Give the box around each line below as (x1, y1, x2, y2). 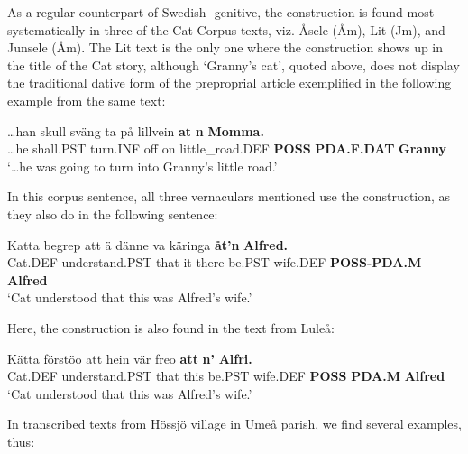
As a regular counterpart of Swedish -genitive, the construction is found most (7, 3, 435, 21)
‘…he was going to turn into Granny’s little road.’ (7, 156, 278, 175)
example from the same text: (7, 90, 166, 109)
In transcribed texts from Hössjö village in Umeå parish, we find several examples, (7, 414, 462, 433)
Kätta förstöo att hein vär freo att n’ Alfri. (7, 348, 252, 367)
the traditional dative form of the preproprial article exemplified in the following (7, 73, 452, 92)
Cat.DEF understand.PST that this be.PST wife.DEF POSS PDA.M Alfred (7, 366, 445, 385)
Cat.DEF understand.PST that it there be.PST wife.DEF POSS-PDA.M (7, 253, 422, 272)
